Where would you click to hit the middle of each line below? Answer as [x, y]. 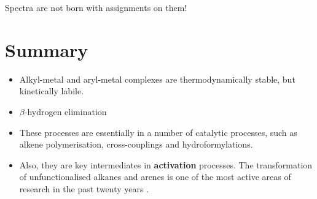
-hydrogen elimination [65, 111]
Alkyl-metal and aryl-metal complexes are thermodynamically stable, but [157, 79]
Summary [47, 49]
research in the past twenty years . [84, 188]
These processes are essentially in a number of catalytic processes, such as [158, 132]
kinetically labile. [52, 91]
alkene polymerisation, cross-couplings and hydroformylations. [136, 144]
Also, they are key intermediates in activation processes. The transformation [166, 164]
